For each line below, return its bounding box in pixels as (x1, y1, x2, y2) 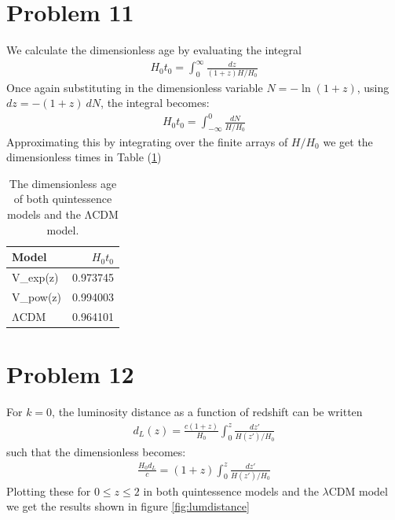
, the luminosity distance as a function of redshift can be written (52, 403, 363, 419)
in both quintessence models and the (143, 482, 319, 499)
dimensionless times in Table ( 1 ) (6, 149, 162, 165)
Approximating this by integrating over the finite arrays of (6, 133, 288, 149)
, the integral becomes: (101, 94, 210, 111)
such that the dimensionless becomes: (6, 444, 186, 460)
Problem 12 (6, 358, 134, 390)
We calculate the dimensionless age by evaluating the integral (6, 42, 302, 58)
